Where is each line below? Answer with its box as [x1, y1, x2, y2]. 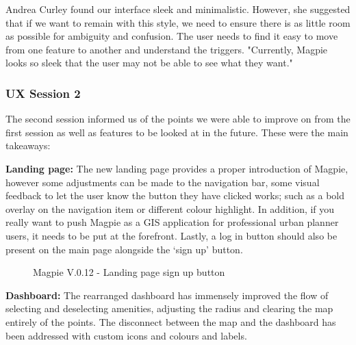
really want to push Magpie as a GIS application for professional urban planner [5, 215, 339, 229]
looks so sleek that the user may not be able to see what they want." [5, 55, 293, 70]
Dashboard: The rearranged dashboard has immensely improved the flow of [5, 287, 329, 302]
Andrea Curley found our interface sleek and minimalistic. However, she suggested [5, 2, 351, 16]
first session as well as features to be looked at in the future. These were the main [5, 125, 348, 139]
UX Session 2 [5, 84, 81, 101]
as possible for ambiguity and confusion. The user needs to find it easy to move [5, 29, 338, 43]
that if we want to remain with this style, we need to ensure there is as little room [5, 15, 351, 29]
